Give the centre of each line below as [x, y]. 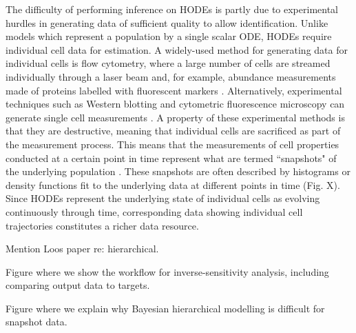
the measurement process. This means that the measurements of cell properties [172, 144]
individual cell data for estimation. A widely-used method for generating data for [177, 49]
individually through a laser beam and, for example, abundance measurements [171, 76]
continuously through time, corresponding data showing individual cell [154, 211]
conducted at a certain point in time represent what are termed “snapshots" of [171, 158]
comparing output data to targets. [78, 285]
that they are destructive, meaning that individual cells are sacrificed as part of [173, 131]
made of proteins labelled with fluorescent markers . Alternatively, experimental [174, 90]
